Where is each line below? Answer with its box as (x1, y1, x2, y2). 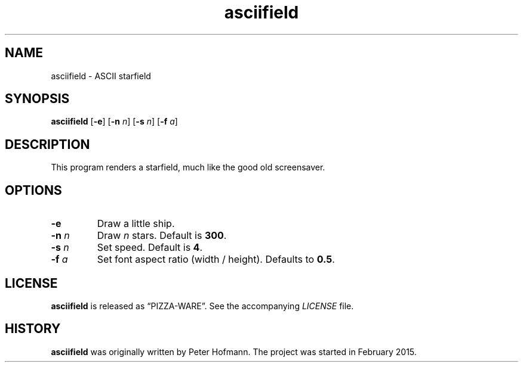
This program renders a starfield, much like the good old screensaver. (51, 162, 325, 173)
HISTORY (5, 321, 61, 337)
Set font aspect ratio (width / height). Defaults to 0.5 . (97, 253, 335, 266)
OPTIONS (5, 182, 62, 198)
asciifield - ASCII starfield (51, 70, 151, 81)
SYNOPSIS (5, 91, 70, 107)
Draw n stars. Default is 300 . (97, 229, 227, 242)
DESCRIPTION (5, 136, 90, 152)
